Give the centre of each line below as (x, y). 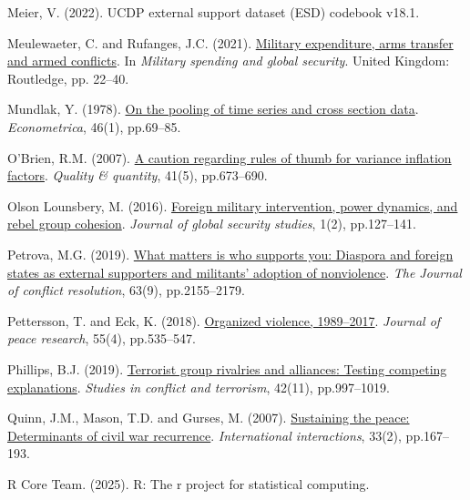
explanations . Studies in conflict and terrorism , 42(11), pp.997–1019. (199, 387)
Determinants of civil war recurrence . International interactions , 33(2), (204, 435)
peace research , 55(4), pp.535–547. (102, 338)
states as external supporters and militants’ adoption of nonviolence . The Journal (235, 272)
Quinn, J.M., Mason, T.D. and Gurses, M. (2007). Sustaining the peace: (209, 418)
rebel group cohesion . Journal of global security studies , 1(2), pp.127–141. (212, 224)
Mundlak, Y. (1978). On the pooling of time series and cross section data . (213, 109)
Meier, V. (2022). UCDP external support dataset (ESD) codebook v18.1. (214, 12)
